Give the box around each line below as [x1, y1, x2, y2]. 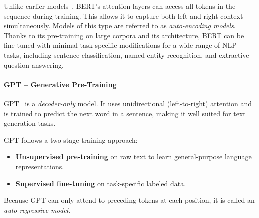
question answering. [4, 59, 64, 70]
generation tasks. [4, 118, 56, 128]
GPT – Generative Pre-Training [4, 79, 117, 89]
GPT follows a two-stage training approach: [4, 134, 138, 145]
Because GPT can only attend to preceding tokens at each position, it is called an [4, 195, 255, 205]
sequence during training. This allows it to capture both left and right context [4, 10, 243, 21]
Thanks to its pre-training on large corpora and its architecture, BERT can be [4, 30, 244, 40]
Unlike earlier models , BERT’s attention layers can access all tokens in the [4, 1, 236, 11]
